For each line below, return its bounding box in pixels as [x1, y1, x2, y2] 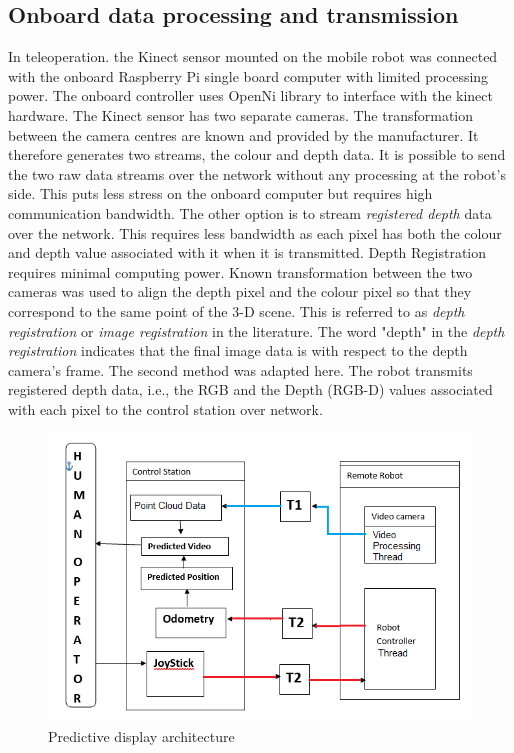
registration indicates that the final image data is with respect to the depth [8, 340, 468, 361]
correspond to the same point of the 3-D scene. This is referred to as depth [8, 300, 465, 321]
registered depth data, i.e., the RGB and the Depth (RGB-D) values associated [8, 379, 493, 400]
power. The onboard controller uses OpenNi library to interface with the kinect [8, 85, 493, 106]
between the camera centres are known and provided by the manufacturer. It [8, 124, 479, 145]
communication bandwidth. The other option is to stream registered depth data [8, 202, 492, 223]
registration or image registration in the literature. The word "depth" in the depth [8, 320, 505, 341]
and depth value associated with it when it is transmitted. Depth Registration [8, 242, 487, 263]
